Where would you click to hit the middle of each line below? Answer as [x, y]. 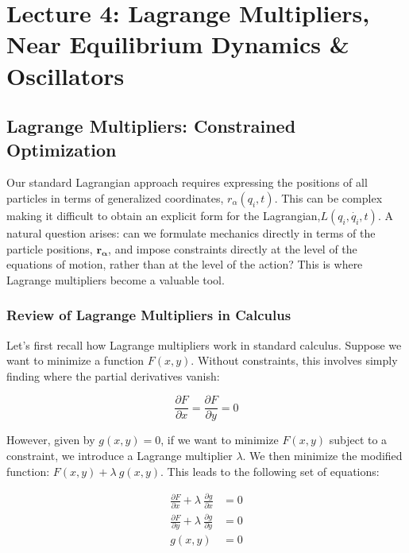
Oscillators [66, 75]
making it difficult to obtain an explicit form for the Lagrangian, [164, 215]
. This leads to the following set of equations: [270, 471]
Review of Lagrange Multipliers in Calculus [149, 315]
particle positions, [50, 248]
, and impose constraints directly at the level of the [233, 248]
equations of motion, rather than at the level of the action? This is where [185, 264]
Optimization [62, 149]
